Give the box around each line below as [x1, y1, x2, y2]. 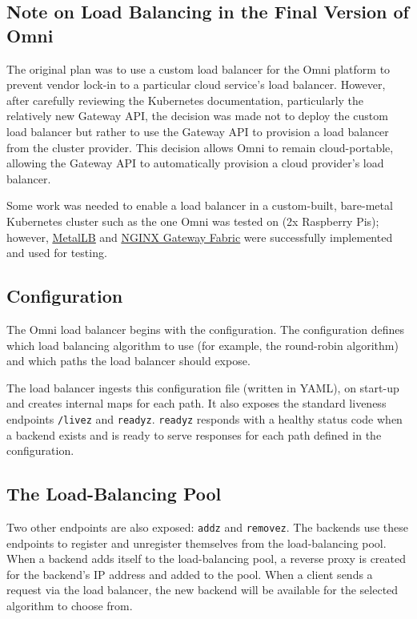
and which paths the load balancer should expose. [6, 352, 251, 369]
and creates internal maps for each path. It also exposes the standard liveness [6, 395, 387, 412]
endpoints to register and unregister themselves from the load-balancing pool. [6, 534, 387, 551]
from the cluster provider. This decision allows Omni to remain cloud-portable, [6, 139, 394, 155]
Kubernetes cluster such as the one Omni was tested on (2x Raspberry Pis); [6, 212, 379, 229]
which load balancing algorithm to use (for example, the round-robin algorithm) [6, 336, 399, 353]
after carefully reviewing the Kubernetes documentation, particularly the [6, 91, 364, 108]
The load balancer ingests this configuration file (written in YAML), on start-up [6, 379, 399, 396]
